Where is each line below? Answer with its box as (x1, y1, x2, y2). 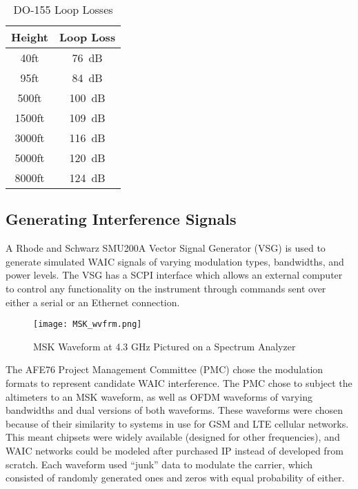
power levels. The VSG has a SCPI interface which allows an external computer (6, 268, 343, 282)
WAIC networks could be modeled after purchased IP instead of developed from (6, 443, 344, 457)
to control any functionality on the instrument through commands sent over (6, 281, 326, 295)
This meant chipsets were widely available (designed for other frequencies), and (6, 430, 340, 444)
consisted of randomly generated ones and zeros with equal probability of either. (6, 470, 345, 485)
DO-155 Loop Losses (13, 1, 113, 17)
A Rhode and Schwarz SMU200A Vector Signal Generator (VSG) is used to (6, 241, 326, 255)
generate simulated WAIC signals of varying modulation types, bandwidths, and (6, 254, 344, 268)
